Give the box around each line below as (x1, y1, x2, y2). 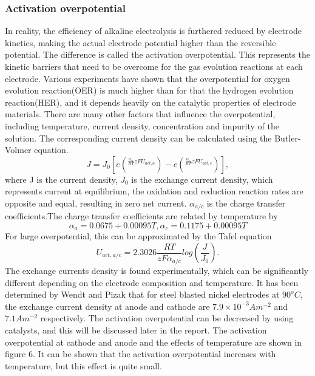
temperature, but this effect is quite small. (5, 359, 162, 372)
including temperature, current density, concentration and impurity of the (5, 119, 279, 132)
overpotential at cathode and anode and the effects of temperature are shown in (5, 335, 302, 348)
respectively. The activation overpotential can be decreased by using (40, 312, 294, 324)
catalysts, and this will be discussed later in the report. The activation (5, 324, 267, 337)
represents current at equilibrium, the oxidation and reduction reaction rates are (5, 185, 303, 197)
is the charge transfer (206, 196, 286, 209)
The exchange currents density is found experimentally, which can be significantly (5, 264, 309, 277)
